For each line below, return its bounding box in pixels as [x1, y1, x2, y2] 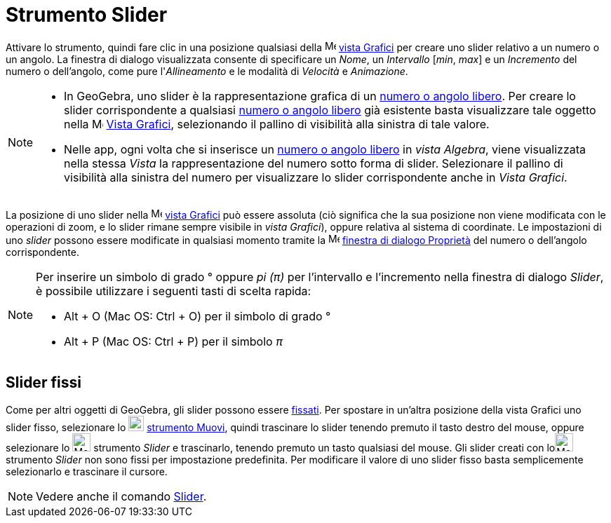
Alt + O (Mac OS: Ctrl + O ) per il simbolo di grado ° [64, 308, 331, 323]
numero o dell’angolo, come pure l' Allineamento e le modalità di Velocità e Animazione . [6, 64, 408, 77]
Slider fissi [6, 374, 81, 392]
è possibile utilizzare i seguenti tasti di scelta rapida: [36, 283, 311, 298]
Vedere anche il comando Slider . [36, 489, 207, 503]
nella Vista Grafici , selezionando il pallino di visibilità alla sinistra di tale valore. [64, 116, 490, 131]
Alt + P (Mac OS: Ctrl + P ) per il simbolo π [64, 334, 283, 348]
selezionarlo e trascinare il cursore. [6, 465, 168, 477]
